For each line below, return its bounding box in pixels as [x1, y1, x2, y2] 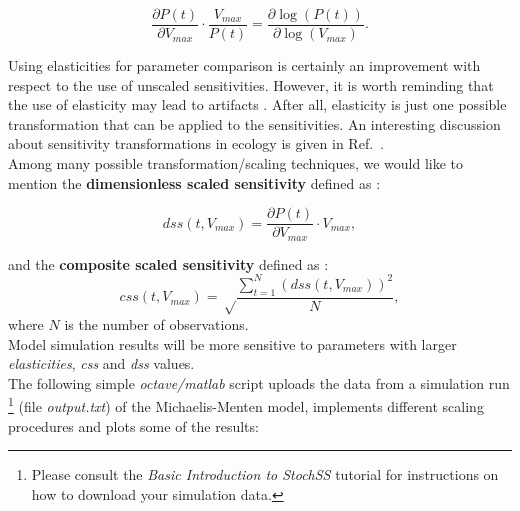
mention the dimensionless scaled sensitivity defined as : [8, 172, 381, 193]
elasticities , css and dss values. [8, 353, 195, 374]
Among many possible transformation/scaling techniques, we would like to [8, 153, 464, 174]
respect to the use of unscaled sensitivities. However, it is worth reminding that [8, 74, 494, 95]
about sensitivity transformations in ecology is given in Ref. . [8, 133, 384, 154]
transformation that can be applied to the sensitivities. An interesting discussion [8, 113, 501, 134]
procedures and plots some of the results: [8, 415, 259, 436]
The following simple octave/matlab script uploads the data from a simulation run [8, 372, 510, 393]
